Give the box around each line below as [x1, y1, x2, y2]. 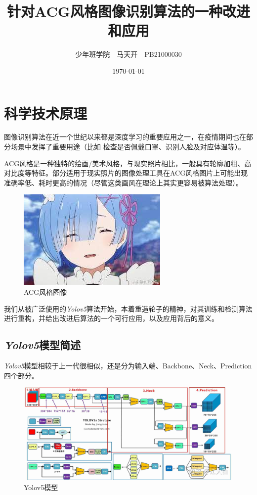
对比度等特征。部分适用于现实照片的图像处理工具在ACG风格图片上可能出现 [4, 168, 248, 178]
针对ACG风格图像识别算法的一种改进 [6, 1, 251, 21]
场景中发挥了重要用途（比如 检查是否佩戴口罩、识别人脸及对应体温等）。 [10, 141, 245, 152]
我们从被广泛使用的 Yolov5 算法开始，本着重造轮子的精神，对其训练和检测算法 [4, 303, 253, 314]
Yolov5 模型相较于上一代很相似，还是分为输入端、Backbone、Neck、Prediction [4, 360, 252, 370]
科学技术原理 [4, 103, 87, 123]
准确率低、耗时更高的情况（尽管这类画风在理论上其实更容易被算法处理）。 [4, 177, 243, 187]
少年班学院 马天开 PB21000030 [75, 49, 182, 59]
